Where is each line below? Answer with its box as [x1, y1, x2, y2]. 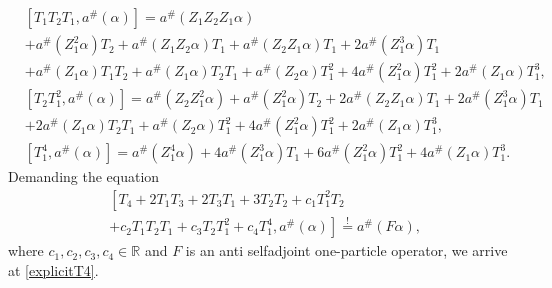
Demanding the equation [8, 166, 160, 187]
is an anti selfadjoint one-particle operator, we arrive [185, 240, 508, 261]
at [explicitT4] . [8, 259, 99, 280]
